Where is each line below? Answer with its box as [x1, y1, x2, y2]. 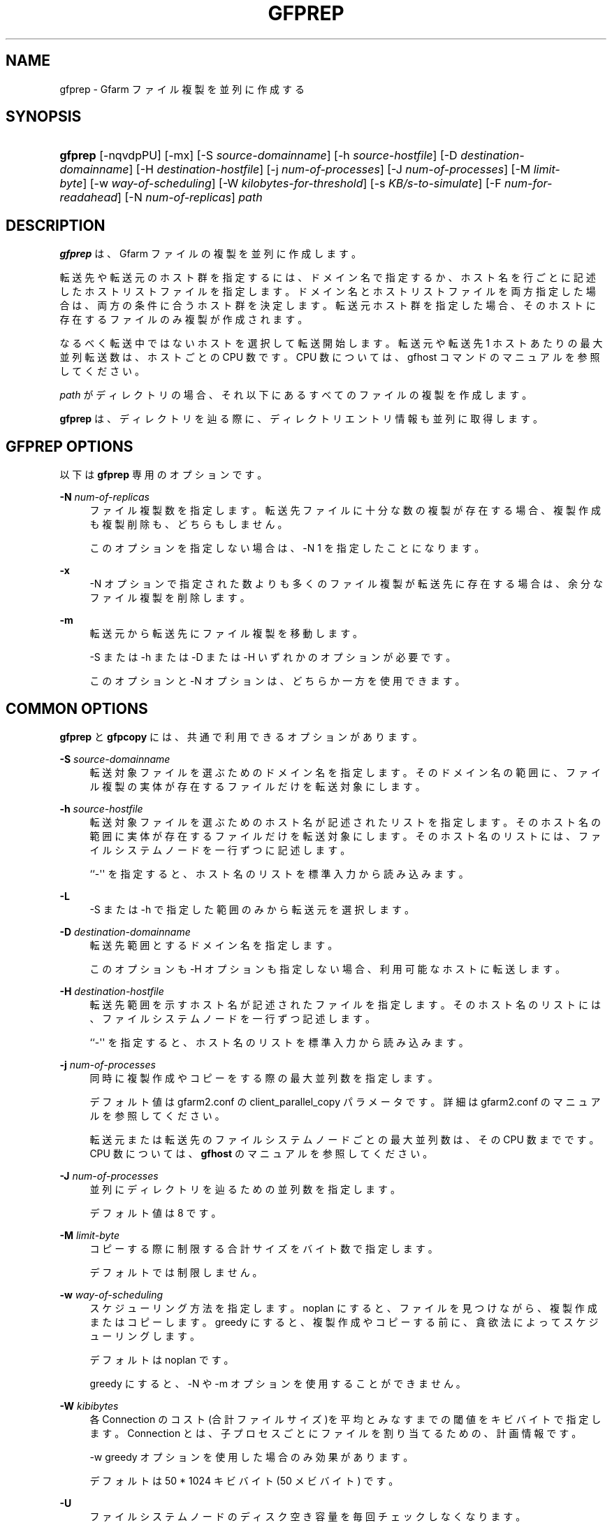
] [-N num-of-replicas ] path [117, 190, 263, 205]
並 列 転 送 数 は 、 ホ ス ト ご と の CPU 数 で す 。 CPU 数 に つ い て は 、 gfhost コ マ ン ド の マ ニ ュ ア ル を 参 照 [59, 351, 600, 364]
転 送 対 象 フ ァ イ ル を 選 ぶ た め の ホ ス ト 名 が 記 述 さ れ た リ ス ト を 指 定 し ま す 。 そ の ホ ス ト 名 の [89, 815, 601, 828]
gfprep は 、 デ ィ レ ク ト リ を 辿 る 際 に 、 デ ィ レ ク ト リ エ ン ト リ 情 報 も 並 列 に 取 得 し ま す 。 [59, 413, 543, 425]
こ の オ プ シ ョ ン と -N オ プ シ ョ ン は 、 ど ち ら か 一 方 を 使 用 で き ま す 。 [89, 675, 465, 687]
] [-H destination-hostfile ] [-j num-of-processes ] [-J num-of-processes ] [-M [129, 162, 531, 177]
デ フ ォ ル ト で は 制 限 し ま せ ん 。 [89, 1266, 263, 1278]
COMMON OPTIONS [6, 699, 148, 717]
